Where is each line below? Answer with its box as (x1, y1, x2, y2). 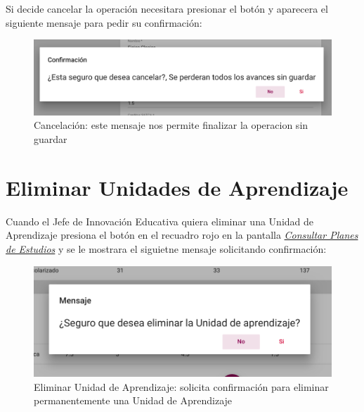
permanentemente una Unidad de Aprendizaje (34, 393, 233, 408)
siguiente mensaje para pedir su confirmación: (6, 15, 202, 30)
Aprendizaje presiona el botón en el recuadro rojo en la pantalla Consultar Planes (6, 227, 358, 242)
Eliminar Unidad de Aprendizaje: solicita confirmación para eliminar (34, 379, 329, 394)
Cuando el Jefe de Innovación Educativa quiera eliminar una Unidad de (6, 213, 314, 228)
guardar (34, 132, 67, 146)
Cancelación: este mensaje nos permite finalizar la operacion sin (34, 118, 308, 132)
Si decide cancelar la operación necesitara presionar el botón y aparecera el (6, 1, 328, 15)
